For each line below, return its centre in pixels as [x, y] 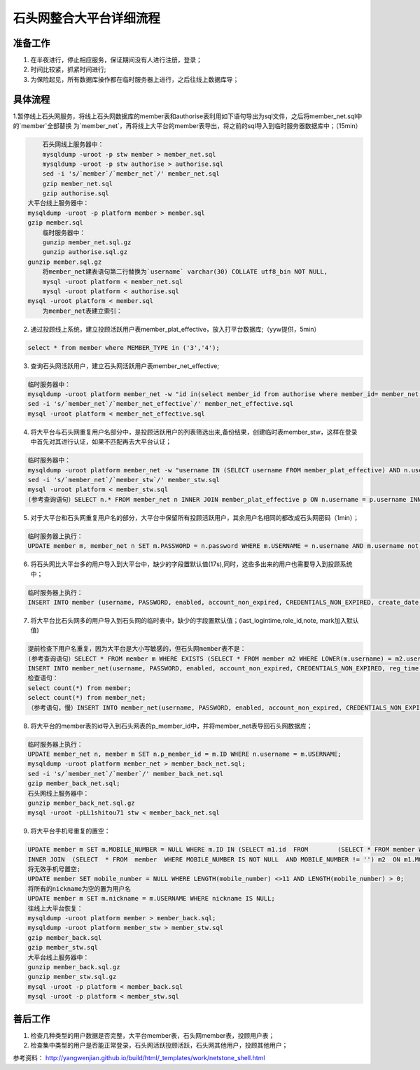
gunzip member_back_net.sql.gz [82, 803]
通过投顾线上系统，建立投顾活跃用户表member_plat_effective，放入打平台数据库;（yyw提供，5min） [175, 329]
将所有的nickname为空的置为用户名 [79, 888]
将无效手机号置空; [54, 869]
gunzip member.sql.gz [65, 262]
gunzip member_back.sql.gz [74, 967]
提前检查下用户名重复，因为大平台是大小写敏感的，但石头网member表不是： [137, 649]
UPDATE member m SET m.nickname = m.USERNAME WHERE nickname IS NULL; [152, 899]
